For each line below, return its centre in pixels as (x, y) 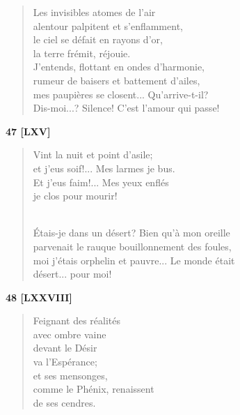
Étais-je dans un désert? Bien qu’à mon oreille (131, 233)
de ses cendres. (64, 402)
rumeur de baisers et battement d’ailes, (117, 80)
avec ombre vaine (70, 334)
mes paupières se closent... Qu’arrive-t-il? (121, 94)
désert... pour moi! (72, 274)
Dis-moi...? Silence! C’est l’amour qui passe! (126, 108)
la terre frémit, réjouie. (82, 53)
